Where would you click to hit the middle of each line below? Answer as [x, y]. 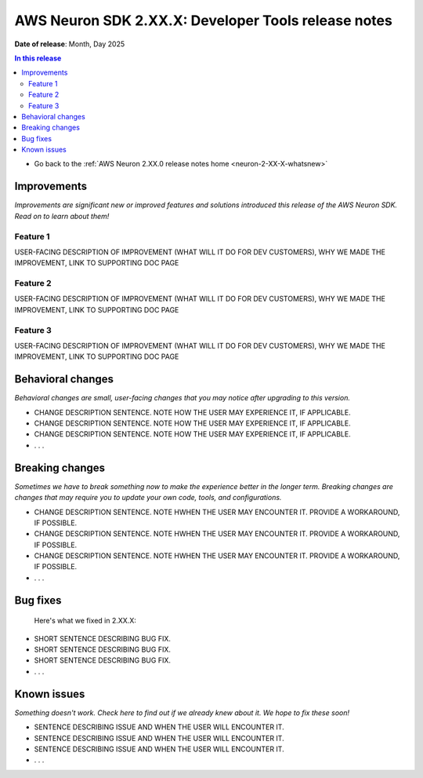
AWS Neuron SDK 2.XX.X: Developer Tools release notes [204, 20]
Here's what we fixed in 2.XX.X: [85, 621]
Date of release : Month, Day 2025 [70, 44]
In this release [38, 58]
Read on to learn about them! [62, 216]
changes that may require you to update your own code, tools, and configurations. [148, 498]
